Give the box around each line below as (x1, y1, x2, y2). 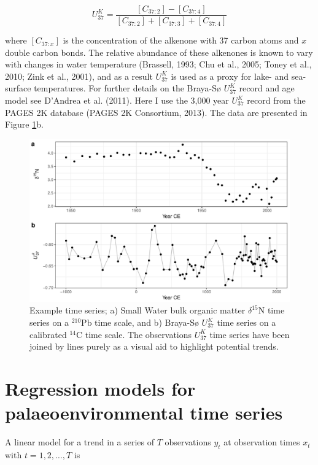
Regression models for (5, 375, 196, 401)
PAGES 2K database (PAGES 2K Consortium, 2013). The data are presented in (5, 106, 308, 118)
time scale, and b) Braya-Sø (95, 316, 199, 328)
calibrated (29, 328, 67, 340)
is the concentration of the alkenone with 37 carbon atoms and (63, 34, 299, 47)
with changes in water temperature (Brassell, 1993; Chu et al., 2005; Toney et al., (5, 58, 312, 71)
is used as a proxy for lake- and (171, 69, 289, 82)
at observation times (223, 436, 300, 448)
